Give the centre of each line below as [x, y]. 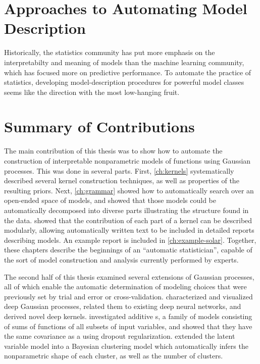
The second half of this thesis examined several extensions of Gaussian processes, [129, 276]
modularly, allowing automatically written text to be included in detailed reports [129, 230]
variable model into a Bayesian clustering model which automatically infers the [126, 346]
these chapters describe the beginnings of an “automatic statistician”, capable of [128, 250]
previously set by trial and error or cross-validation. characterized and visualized [128, 296]
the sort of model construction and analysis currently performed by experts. [121, 259]
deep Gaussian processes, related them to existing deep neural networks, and [123, 306]
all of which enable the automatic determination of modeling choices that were [125, 287]
